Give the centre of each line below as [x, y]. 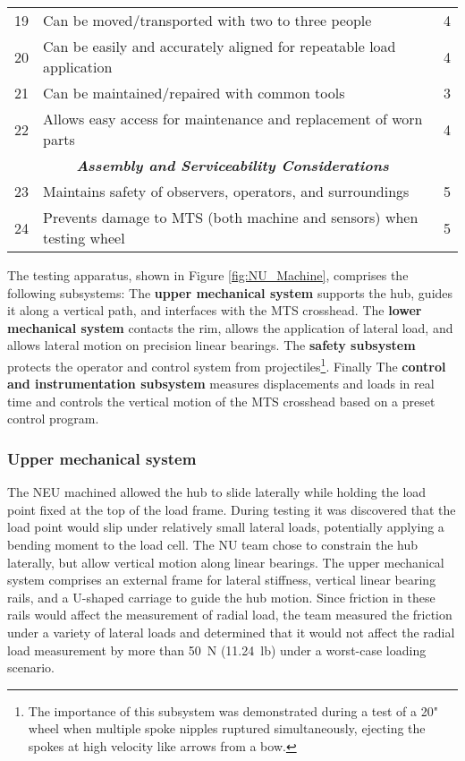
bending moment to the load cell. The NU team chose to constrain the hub [213, 544]
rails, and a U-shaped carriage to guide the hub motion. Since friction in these [221, 597]
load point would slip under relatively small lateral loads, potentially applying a [226, 527]
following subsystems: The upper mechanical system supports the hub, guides [230, 292]
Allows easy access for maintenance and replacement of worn [233, 119]
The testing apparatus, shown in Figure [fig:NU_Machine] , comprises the [208, 275]
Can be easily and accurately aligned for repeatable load [220, 46]
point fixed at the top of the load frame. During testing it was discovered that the [232, 509]
